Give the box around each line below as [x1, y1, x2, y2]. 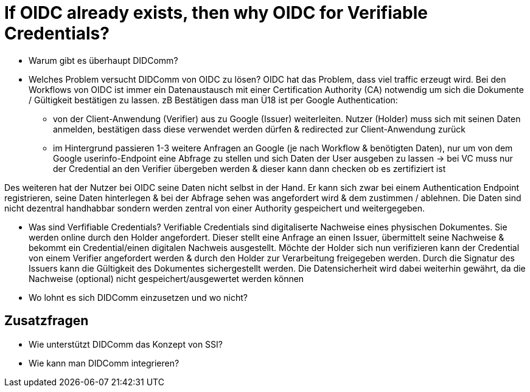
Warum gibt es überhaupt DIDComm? [29, 55, 178, 66]
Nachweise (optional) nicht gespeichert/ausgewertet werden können [29, 273, 304, 284]
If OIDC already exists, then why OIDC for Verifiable [4, 2, 428, 23]
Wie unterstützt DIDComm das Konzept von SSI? [29, 339, 223, 349]
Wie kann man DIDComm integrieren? [29, 357, 180, 368]
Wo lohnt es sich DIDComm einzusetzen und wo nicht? [29, 292, 248, 303]
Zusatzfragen [4, 313, 89, 329]
